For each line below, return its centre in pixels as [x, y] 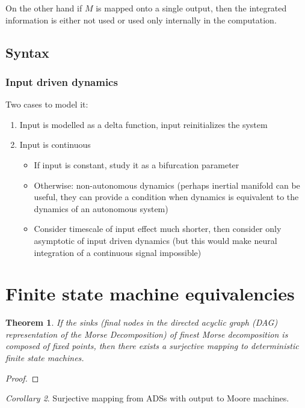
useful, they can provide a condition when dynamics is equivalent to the [166, 197]
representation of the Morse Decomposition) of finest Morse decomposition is [147, 334]
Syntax [27, 52]
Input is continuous [55, 145]
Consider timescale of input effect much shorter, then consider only [158, 229]
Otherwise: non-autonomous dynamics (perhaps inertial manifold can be [167, 185]
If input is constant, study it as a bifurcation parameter [137, 164]
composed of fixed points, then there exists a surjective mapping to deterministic [152, 346]
